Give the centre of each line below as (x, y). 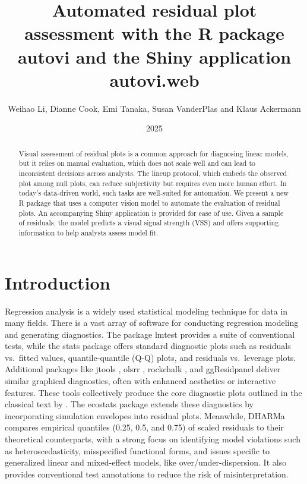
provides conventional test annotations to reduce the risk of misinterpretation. (147, 474)
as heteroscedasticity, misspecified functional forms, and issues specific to (137, 450)
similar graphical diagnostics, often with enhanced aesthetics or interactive (140, 381)
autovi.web (154, 79)
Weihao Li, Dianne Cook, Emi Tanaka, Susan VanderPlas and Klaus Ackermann (154, 108)
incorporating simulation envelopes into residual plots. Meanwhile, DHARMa (145, 415)
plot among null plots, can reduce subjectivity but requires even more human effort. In (153, 183)
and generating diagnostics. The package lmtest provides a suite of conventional (150, 334)
